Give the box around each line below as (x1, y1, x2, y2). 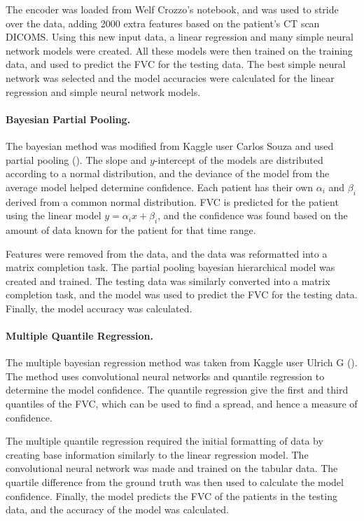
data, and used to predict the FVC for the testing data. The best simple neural (6, 57, 346, 71)
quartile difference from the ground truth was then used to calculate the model (6, 475, 344, 489)
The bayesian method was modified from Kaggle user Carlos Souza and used (6, 138, 334, 153)
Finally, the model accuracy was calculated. (6, 300, 192, 315)
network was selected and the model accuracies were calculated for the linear (6, 70, 335, 85)
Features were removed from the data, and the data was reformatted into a (6, 246, 328, 260)
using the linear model (6, 208, 101, 223)
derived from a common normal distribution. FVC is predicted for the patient (6, 194, 339, 209)
